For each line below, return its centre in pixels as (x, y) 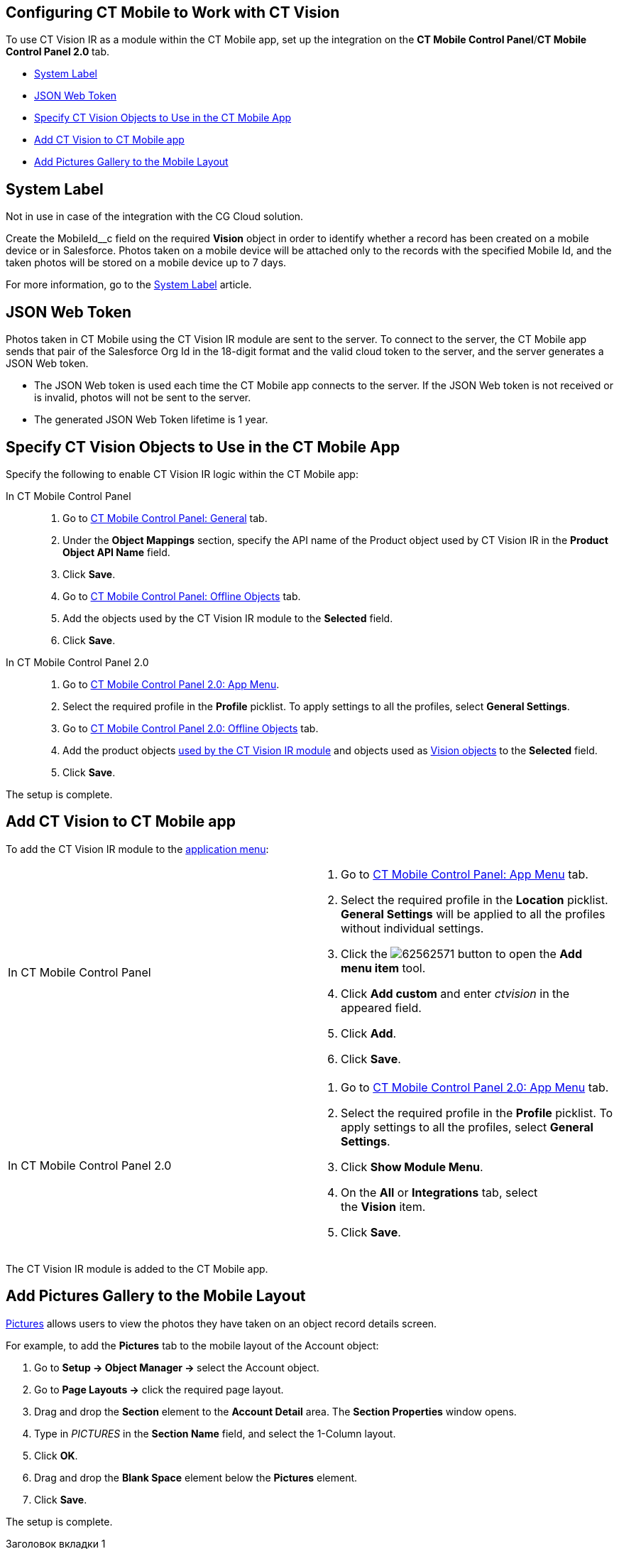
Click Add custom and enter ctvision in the (455, 993)
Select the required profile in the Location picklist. (475, 899)
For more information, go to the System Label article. (129, 285)
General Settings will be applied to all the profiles (473, 914)
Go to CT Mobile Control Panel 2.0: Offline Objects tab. (191, 728)
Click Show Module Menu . (412, 1167)
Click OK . (56, 1455)
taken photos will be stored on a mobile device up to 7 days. (146, 263)
